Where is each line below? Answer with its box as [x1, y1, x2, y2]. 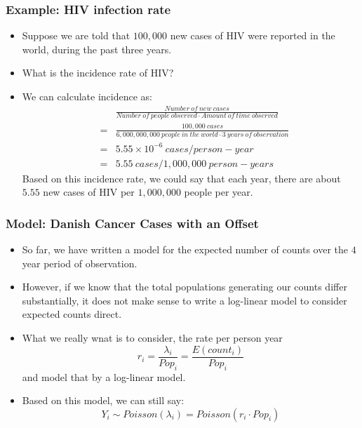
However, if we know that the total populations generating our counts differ [22, 279, 347, 294]
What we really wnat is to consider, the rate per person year [22, 330, 283, 345]
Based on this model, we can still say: [22, 393, 185, 408]
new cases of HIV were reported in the [170, 28, 335, 43]
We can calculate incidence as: [22, 89, 152, 103]
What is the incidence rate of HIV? [22, 65, 174, 80]
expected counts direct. [22, 307, 122, 321]
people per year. [184, 185, 253, 199]
